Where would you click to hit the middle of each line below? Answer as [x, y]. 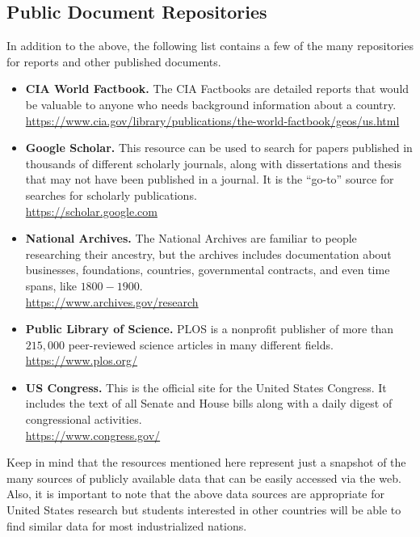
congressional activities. [84, 419]
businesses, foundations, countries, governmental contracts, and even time [208, 270]
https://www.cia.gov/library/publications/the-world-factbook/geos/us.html [212, 120]
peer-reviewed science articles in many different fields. [201, 344]
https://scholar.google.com [91, 211]
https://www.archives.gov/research [112, 301]
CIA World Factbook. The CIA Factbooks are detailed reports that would [217, 89]
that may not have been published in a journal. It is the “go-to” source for [210, 179]
